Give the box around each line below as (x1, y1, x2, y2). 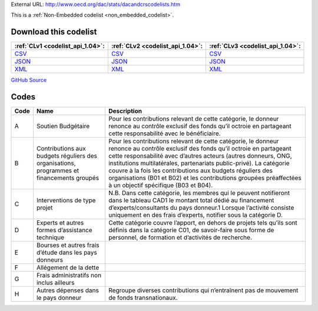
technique (36, 233, 65, 242)
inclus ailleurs (36, 279, 75, 287)
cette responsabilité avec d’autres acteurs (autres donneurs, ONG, (108, 152, 292, 160)
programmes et (36, 166, 79, 175)
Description (108, 107, 143, 115)
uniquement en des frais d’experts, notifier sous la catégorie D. (108, 211, 283, 219)
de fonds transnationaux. (108, 294, 178, 302)
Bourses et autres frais (36, 241, 100, 249)
